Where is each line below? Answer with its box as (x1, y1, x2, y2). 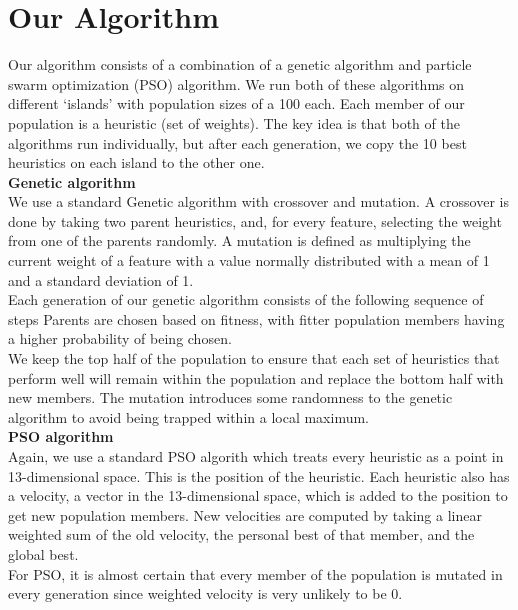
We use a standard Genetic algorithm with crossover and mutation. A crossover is (8, 191, 509, 212)
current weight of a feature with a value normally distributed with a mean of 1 (8, 250, 490, 271)
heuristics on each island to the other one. (8, 152, 265, 173)
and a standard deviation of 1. (8, 269, 194, 290)
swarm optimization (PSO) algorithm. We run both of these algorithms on (8, 73, 465, 94)
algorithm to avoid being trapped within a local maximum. (8, 406, 370, 427)
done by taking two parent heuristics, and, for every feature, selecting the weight (8, 210, 502, 231)
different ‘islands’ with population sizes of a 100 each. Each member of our (8, 93, 465, 114)
